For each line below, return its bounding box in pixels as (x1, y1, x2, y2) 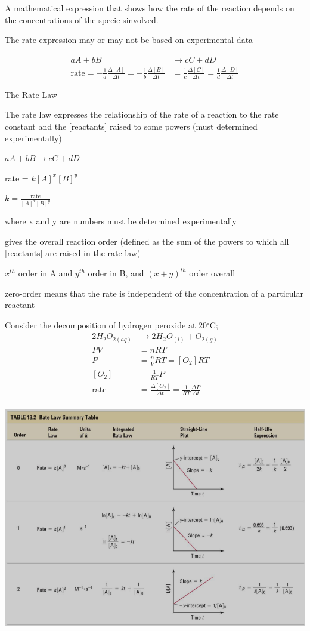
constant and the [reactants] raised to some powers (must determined (5, 119, 258, 132)
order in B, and (88, 267, 144, 279)
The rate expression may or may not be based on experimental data (5, 33, 253, 46)
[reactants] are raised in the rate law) (5, 247, 141, 259)
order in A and (18, 267, 73, 279)
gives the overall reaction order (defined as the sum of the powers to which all (5, 235, 289, 247)
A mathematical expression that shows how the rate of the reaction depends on (5, 2, 294, 14)
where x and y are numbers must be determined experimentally (5, 215, 237, 227)
